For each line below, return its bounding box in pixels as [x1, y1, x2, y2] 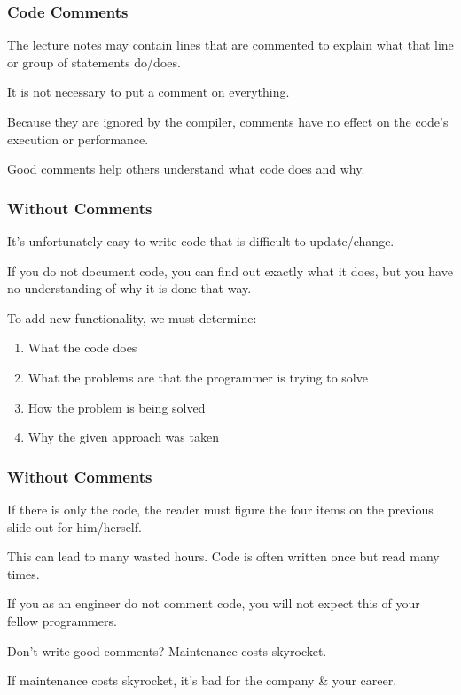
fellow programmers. [7, 611, 117, 629]
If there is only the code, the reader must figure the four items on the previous [7, 499, 434, 518]
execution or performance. [7, 129, 149, 148]
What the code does [27, 338, 137, 357]
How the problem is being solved [27, 398, 206, 416]
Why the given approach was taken [27, 428, 219, 446]
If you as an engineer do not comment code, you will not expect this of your [7, 594, 420, 613]
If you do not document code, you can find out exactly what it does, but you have [7, 261, 453, 280]
